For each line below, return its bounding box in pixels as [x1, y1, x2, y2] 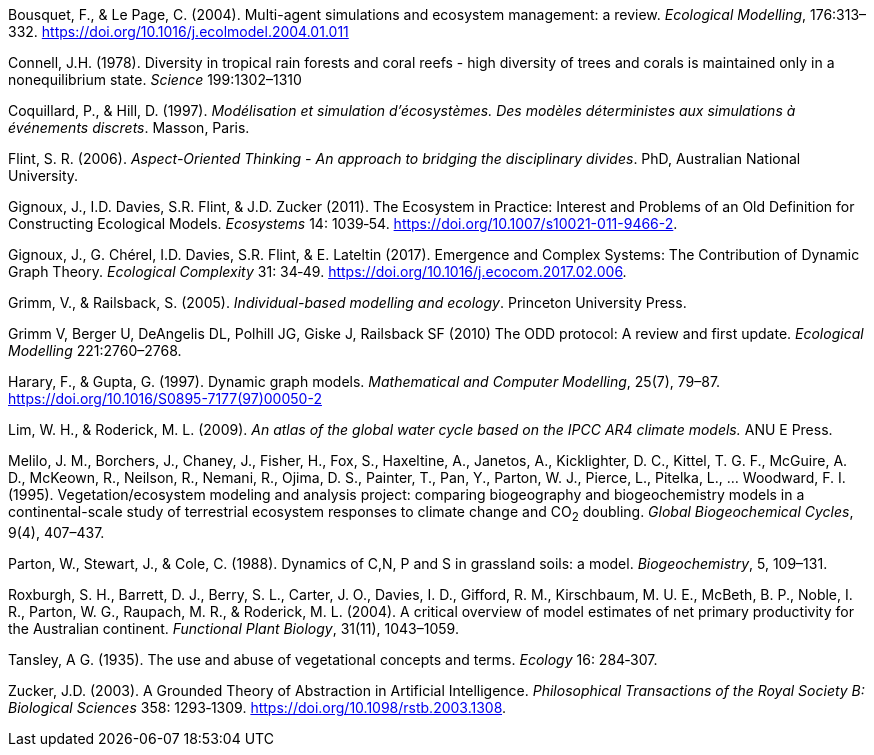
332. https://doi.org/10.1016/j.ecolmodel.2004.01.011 [8, 23, 349, 40]
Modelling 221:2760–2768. [8, 342, 182, 359]
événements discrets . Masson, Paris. [8, 119, 250, 136]
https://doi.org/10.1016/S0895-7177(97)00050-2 [8, 390, 322, 407]
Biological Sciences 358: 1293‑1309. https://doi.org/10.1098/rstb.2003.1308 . [8, 698, 507, 716]
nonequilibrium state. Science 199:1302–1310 [8, 71, 302, 88]
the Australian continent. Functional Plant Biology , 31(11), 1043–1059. [8, 619, 459, 637]
